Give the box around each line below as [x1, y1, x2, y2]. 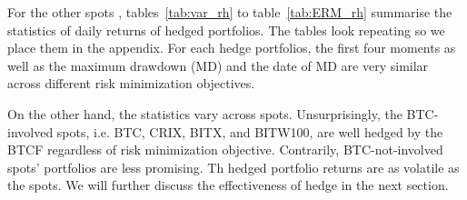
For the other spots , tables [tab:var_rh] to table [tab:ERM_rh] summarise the [7, 3, 452, 21]
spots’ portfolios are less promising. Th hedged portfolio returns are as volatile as [7, 157, 460, 176]
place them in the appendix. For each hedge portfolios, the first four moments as [7, 38, 456, 57]
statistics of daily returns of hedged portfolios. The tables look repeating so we [7, 20, 445, 39]
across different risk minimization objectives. [7, 74, 255, 93]
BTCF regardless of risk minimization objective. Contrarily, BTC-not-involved [7, 140, 443, 159]
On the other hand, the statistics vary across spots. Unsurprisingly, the [7, 104, 402, 123]
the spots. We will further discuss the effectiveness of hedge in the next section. [7, 175, 449, 195]
